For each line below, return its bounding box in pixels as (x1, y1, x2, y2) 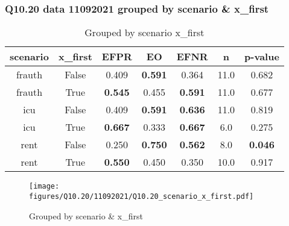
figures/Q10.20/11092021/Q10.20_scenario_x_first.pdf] (29, 192, 254, 201)
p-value (244, 49, 279, 64)
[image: (29, 182, 60, 191)
